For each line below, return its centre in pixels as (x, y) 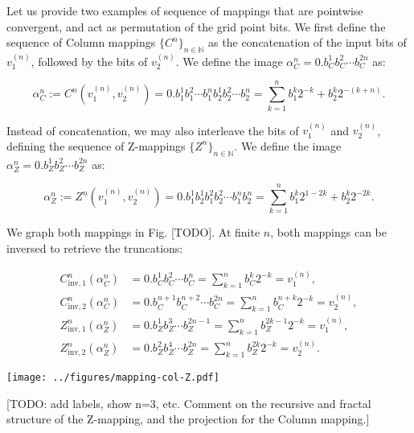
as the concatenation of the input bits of (307, 42)
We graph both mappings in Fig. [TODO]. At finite (133, 232)
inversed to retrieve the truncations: (95, 248)
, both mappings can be (329, 232)
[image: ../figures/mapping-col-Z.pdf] (113, 378)
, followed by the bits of (89, 61)
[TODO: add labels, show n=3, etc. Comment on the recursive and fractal (189, 403)
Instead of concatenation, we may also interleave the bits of (153, 130)
